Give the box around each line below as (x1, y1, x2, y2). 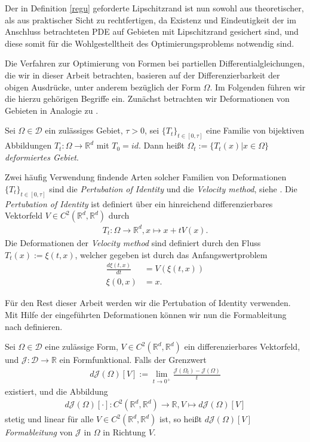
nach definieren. (5, 320, 63, 332)
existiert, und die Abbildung (5, 385, 108, 397)
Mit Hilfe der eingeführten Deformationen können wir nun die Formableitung (5, 308, 287, 320)
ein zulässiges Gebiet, (45, 124, 123, 137)
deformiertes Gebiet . (5, 150, 79, 163)
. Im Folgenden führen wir (210, 80, 306, 93)
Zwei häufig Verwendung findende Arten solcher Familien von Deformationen (5, 171, 287, 183)
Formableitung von (5, 426, 73, 438)
